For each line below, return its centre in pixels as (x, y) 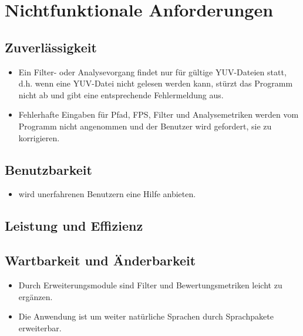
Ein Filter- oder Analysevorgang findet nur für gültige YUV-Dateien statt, (152, 71)
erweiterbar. (40, 327)
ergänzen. (36, 296)
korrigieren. (39, 137)
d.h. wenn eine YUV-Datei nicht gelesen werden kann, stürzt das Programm (156, 83)
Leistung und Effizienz (74, 226)
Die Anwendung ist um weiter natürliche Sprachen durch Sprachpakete (146, 316)
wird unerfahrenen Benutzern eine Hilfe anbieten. (107, 194)
